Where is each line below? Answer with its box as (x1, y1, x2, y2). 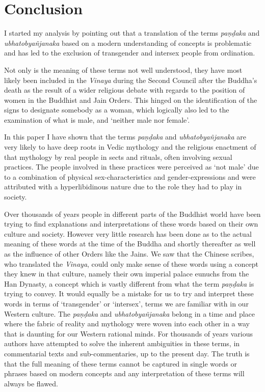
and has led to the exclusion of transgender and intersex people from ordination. (4, 47, 255, 58)
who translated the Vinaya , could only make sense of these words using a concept (4, 258, 259, 269)
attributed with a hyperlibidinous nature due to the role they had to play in (4, 181, 242, 192)
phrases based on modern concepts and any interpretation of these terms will (4, 368, 245, 379)
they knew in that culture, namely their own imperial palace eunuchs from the (4, 268, 249, 279)
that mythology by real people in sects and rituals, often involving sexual (4, 151, 232, 162)
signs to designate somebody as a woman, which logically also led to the (4, 104, 229, 115)
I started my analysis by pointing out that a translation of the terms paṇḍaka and (4, 27, 260, 38)
